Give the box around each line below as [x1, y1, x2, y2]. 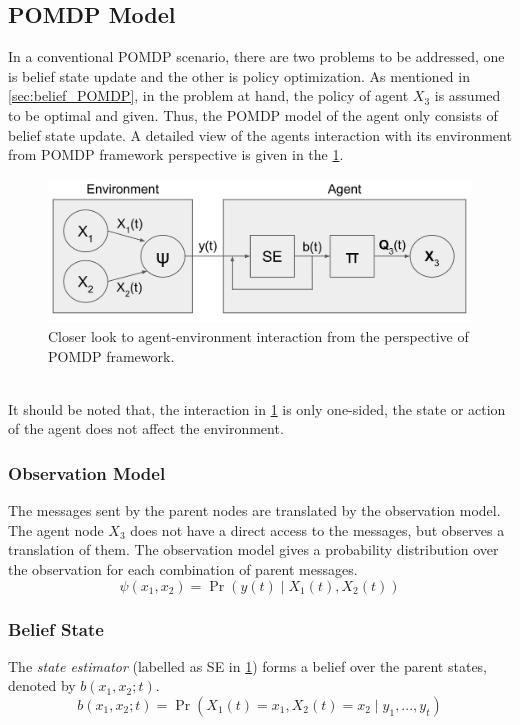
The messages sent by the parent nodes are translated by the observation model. [8, 500, 501, 521]
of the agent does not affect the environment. [8, 418, 284, 439]
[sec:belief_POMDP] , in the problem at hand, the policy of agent [8, 85, 409, 106]
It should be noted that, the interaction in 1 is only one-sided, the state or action [8, 398, 506, 419]
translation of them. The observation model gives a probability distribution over [8, 539, 499, 560]
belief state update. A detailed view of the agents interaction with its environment [8, 124, 512, 145]
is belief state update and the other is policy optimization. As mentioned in [8, 65, 470, 86]
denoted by [8, 675, 76, 696]
